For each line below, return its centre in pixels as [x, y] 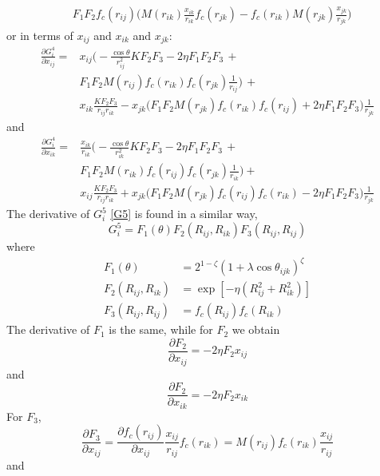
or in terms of [40, 35]
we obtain [256, 329]
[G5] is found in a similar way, [184, 214]
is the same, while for [161, 329]
